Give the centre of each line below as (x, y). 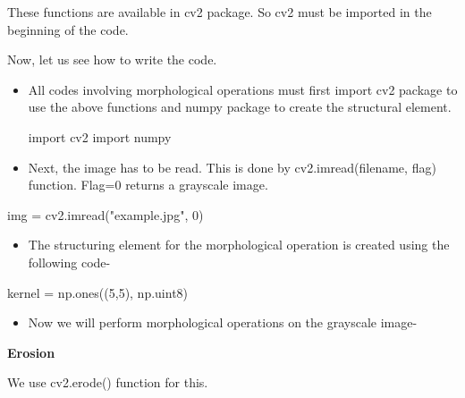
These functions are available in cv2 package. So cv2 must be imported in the (220, 12)
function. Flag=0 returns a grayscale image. (148, 185)
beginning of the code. (68, 29)
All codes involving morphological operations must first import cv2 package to (243, 89)
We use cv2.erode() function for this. (108, 382)
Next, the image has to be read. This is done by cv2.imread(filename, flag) (232, 167)
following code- (69, 262)
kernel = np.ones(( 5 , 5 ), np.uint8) (98, 292)
